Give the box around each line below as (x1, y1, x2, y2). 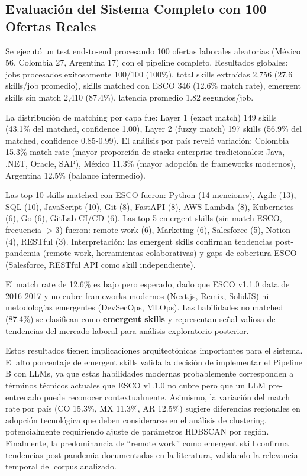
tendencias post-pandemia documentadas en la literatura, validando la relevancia (5, 448, 298, 461)
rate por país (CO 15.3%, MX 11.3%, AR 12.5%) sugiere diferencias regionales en (5, 402, 300, 415)
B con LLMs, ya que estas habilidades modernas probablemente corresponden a (5, 367, 294, 380)
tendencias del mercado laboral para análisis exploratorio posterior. (5, 324, 249, 336)
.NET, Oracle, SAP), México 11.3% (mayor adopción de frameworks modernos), (5, 157, 296, 169)
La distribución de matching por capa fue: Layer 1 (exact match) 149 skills (5, 111, 277, 123)
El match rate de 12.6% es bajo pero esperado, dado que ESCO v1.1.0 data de (5, 278, 290, 290)
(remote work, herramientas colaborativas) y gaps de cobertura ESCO (43, 247, 297, 259)
